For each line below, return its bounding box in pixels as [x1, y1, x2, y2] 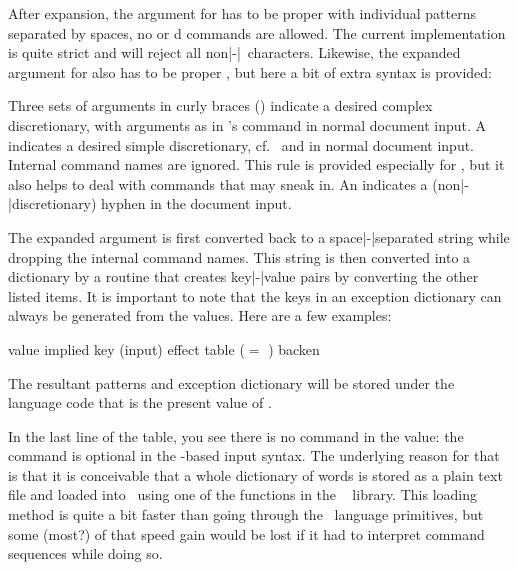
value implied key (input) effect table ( [8, 338, 245, 359]
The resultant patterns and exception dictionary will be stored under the [8, 372, 455, 393]
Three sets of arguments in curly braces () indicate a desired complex [8, 95, 433, 116]
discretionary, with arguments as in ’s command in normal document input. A [8, 114, 487, 135]
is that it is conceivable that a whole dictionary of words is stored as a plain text [8, 464, 503, 485]
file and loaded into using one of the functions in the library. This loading [8, 484, 477, 505]
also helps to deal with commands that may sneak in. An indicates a [8, 173, 428, 194]
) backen [268, 338, 320, 359]
